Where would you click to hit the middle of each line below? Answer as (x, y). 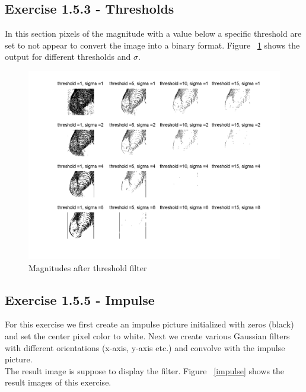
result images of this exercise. (58, 382)
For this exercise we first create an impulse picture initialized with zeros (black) (149, 324)
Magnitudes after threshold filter (88, 267)
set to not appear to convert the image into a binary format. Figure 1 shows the (152, 45)
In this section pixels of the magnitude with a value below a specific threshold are (153, 33)
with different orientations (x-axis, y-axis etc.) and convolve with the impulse (145, 347)
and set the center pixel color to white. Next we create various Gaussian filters (147, 335)
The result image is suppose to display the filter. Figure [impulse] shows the (145, 370)
